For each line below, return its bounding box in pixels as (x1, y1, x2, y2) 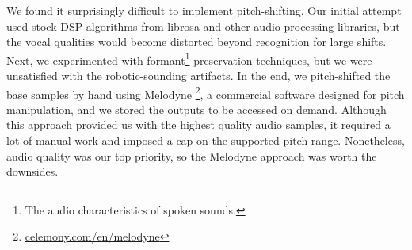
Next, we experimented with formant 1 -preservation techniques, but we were (6, 49, 372, 68)
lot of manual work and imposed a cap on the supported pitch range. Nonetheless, (6, 132, 405, 149)
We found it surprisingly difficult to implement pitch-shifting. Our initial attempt (6, 2, 402, 18)
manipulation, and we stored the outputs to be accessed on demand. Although (6, 100, 387, 117)
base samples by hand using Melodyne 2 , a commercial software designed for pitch (6, 83, 405, 102)
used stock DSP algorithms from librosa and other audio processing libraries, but (6, 17, 400, 34)
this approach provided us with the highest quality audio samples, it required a (6, 116, 391, 133)
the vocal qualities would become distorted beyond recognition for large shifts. (6, 33, 387, 50)
